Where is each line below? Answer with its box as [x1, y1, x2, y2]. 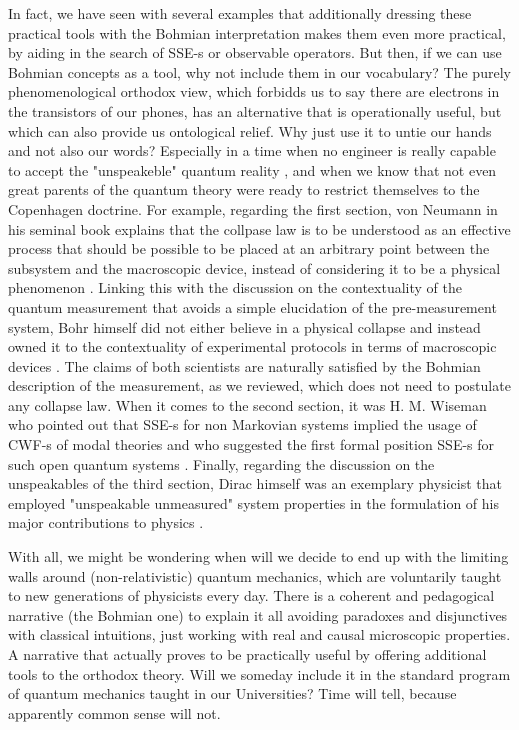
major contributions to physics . [8, 512, 204, 533]
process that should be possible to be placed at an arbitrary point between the [8, 238, 490, 259]
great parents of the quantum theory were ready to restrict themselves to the [8, 179, 480, 200]
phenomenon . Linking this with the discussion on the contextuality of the [8, 277, 462, 298]
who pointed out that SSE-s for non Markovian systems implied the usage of [8, 414, 477, 435]
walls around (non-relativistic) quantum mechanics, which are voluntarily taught [8, 565, 502, 586]
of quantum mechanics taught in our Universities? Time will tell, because [8, 683, 457, 704]
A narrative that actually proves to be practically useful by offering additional [8, 644, 487, 664]
